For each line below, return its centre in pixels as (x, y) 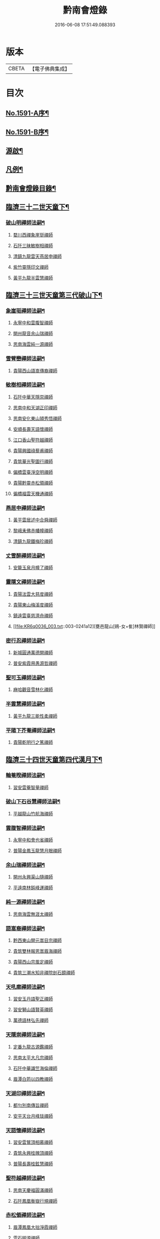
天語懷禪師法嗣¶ (25, 1130)
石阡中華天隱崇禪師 (33, 397)
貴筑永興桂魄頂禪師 (33, 1153)
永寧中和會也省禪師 (33, 840)
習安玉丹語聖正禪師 (33, 999)
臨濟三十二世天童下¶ (37, 207)
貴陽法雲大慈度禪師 (33, 594)
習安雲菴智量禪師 (31, 787)
